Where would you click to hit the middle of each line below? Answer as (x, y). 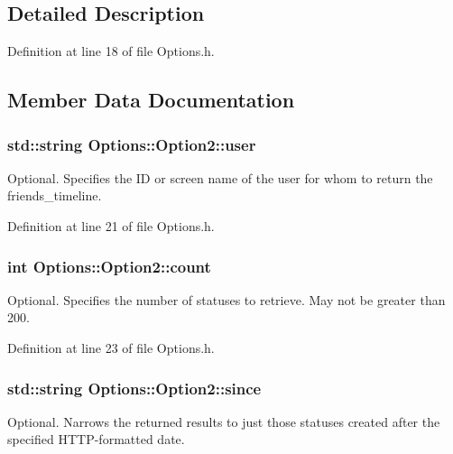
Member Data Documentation (151, 100)
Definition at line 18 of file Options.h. (111, 51)
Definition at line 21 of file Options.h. (111, 225)
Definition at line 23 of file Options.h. (111, 347)
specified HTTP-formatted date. (96, 439)
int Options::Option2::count (109, 266)
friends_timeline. (55, 195)
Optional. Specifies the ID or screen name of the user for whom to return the (220, 177)
